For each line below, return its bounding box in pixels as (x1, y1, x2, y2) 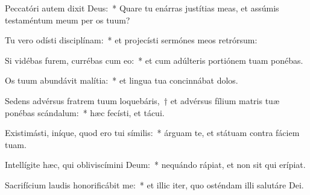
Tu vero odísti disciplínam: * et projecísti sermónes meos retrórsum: (5, 34, 258, 46)
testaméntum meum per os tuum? (5, 13, 130, 26)
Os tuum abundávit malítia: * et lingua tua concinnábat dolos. (5, 74, 238, 87)
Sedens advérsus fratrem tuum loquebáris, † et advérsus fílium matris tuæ (5, 94, 279, 107)
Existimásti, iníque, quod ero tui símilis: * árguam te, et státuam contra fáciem (5, 126, 300, 139)
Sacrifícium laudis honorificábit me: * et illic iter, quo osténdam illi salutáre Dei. (5, 178, 304, 191)
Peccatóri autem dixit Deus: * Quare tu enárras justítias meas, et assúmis (5, 2, 279, 14)
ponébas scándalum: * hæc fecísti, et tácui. (5, 106, 165, 119)
